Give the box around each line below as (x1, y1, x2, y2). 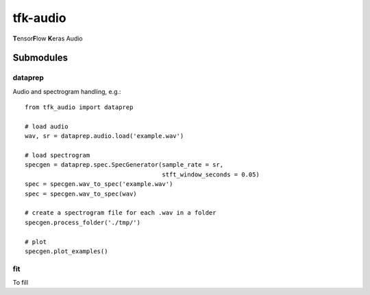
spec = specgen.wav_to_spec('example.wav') (25, 180, 173, 188)
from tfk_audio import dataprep (25, 104, 134, 111)
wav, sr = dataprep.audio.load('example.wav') (25, 132, 184, 140)
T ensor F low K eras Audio (12, 34, 84, 43)
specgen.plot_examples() (25, 247, 108, 255)
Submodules (12, 52, 69, 64)
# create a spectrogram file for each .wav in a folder (25, 209, 217, 217)
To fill (12, 279, 29, 287)
